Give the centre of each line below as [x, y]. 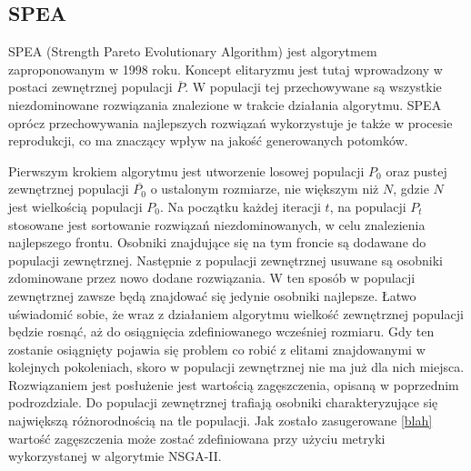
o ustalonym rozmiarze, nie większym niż [265, 189]
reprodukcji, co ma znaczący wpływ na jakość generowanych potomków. [208, 140]
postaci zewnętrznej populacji [90, 87]
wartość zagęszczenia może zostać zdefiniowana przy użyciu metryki [197, 438]
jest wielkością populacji [75, 206]
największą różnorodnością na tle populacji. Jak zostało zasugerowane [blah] [220, 421]
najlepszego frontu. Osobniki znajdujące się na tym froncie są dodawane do [217, 242]
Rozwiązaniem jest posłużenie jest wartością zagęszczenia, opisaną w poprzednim [234, 384]
